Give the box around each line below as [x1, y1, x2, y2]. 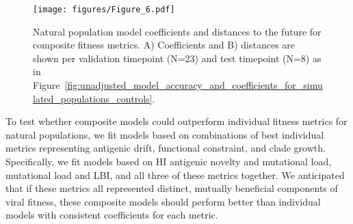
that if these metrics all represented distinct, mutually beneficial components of [5, 181, 338, 195]
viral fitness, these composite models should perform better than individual [5, 194, 321, 208]
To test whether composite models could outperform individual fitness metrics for [5, 114, 348, 128]
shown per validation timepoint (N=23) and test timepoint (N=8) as [33, 51, 322, 65]
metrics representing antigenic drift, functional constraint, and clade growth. [5, 141, 326, 155]
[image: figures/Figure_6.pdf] [33, 5, 175, 14]
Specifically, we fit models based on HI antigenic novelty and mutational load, [5, 154, 332, 168]
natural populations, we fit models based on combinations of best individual [5, 127, 324, 141]
